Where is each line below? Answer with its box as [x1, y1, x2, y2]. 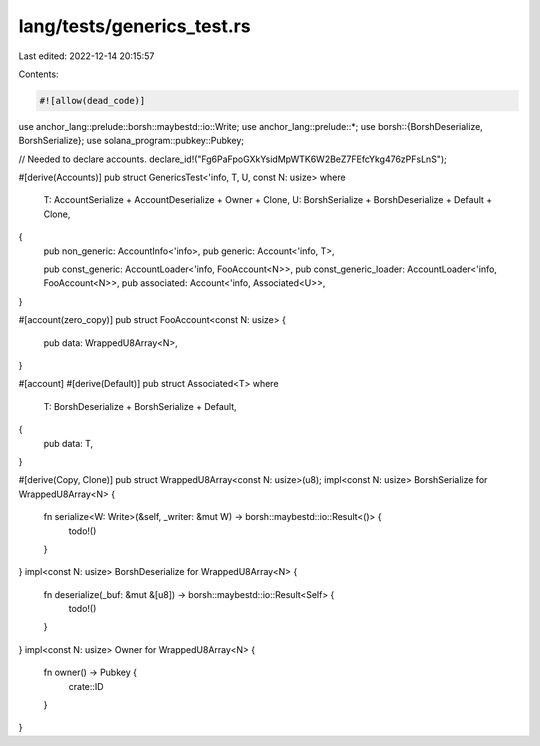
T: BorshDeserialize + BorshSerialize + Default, [43, 400, 237, 412]
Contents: [18, 68, 59, 80]
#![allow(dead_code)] [39, 95, 146, 106]
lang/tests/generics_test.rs [18, 15, 251, 37]
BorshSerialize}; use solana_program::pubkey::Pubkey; [18, 135, 245, 147]
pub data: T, [43, 437, 94, 449]
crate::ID [68, 680, 104, 692]
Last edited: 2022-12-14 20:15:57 [18, 50, 155, 62]
